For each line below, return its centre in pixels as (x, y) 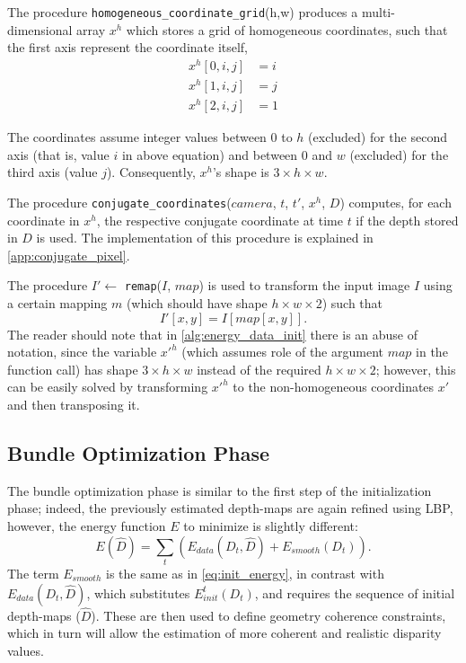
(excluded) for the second (378, 137)
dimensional (40, 29)
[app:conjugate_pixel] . (69, 255)
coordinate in (44, 220)
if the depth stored (407, 220)
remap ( (143, 285)
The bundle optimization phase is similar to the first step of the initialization (220, 490)
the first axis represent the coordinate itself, (128, 47)
